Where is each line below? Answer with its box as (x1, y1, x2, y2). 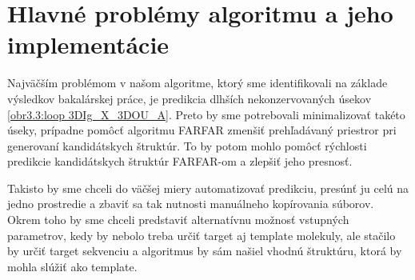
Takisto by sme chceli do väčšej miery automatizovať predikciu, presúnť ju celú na (7, 179, 409, 196)
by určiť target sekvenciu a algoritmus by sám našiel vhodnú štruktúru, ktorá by (7, 242, 402, 259)
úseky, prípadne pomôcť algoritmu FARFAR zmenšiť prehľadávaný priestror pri (7, 122, 397, 138)
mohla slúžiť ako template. (7, 258, 138, 274)
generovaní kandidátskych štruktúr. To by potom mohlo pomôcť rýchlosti (7, 137, 367, 154)
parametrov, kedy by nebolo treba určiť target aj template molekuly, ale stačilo (7, 226, 396, 243)
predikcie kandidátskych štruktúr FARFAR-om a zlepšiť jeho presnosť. (7, 153, 353, 170)
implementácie (7, 28, 170, 61)
